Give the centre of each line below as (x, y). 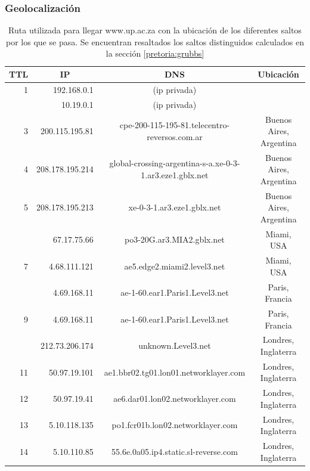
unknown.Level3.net (175, 345)
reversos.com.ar (175, 136)
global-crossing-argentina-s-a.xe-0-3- (175, 163)
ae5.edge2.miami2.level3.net (175, 266)
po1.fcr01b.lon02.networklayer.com (175, 425)
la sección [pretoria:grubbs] (155, 53)
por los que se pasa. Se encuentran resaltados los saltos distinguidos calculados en (155, 41)
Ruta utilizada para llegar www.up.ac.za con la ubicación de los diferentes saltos (155, 30)
